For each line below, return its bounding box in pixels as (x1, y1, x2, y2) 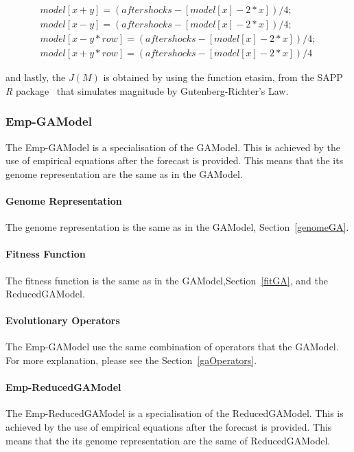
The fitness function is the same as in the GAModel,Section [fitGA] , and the (5, 273, 328, 287)
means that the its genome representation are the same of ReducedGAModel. (5, 433, 331, 447)
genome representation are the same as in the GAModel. (5, 166, 243, 181)
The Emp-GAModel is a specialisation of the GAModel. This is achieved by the (5, 139, 341, 154)
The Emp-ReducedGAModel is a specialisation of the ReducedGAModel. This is (5, 406, 344, 420)
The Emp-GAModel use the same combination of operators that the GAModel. (5, 339, 339, 354)
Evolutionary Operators (5, 313, 120, 328)
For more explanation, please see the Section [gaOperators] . (5, 353, 257, 368)
